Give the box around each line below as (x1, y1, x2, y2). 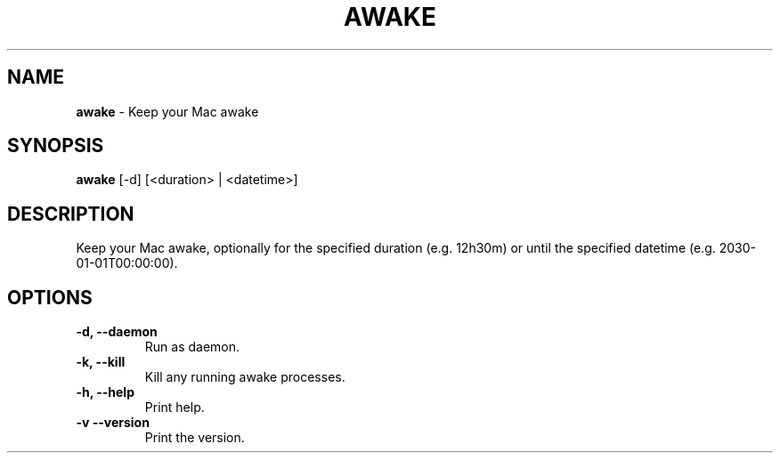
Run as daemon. (144, 339, 240, 355)
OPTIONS (7, 286, 93, 309)
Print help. (144, 399, 205, 416)
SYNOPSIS (7, 134, 104, 157)
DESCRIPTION (7, 202, 134, 225)
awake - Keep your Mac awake (76, 103, 259, 119)
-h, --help (76, 384, 134, 400)
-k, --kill (76, 354, 126, 370)
